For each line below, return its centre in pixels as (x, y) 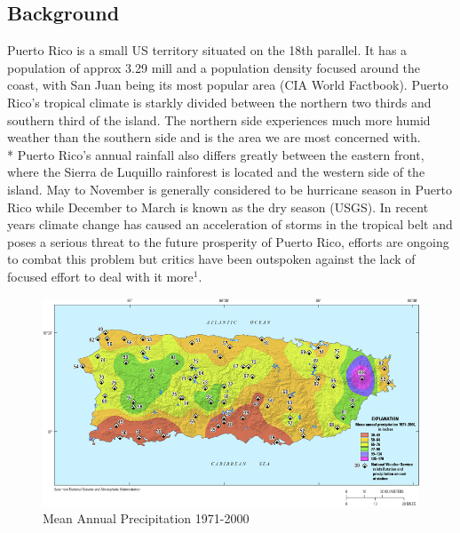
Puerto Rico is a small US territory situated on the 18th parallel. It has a (207, 50)
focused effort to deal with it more (100, 276)
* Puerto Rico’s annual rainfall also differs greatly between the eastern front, (216, 154)
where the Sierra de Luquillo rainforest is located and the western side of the (216, 172)
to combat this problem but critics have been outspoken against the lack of (211, 259)
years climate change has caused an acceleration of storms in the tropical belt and (230, 224)
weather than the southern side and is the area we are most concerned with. (214, 137)
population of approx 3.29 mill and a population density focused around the (214, 67)
